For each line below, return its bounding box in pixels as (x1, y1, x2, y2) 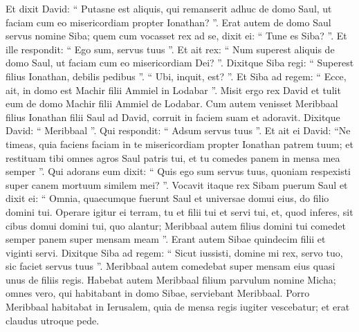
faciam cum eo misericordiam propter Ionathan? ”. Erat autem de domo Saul (6, 15, 331, 29)
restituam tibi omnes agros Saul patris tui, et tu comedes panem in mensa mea (6, 150, 340, 165)
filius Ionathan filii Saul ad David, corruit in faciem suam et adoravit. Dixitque (6, 109, 340, 124)
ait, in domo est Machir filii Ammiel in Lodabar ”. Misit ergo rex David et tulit (6, 82, 341, 97)
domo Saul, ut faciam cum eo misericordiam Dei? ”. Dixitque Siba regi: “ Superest (6, 55, 354, 70)
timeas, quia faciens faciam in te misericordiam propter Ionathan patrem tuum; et (6, 136, 353, 151)
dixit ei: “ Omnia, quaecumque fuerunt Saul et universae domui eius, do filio (6, 191, 329, 205)
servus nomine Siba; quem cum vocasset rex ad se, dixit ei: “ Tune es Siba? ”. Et (6, 28, 347, 43)
